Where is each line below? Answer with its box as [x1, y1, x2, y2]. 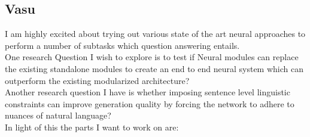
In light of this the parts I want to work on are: [5, 120, 179, 133]
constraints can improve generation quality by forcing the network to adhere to [5, 97, 294, 110]
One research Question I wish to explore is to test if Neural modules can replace [5, 51, 299, 63]
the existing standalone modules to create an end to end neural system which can [5, 62, 303, 74]
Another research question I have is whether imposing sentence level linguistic [5, 86, 290, 98]
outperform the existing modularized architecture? [5, 74, 190, 86]
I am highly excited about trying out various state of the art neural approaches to [5, 27, 306, 40]
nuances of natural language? [5, 109, 111, 122]
